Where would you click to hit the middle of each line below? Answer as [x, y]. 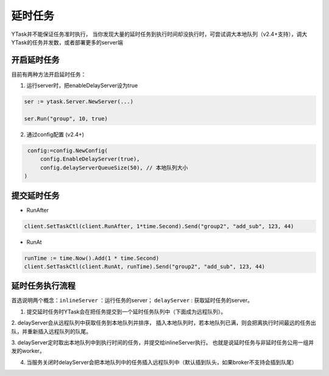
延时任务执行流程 [43, 286]
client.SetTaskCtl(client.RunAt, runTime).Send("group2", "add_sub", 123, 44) [144, 266]
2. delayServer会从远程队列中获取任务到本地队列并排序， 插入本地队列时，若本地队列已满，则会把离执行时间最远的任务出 [164, 323]
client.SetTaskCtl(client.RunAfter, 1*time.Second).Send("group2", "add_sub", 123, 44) [159, 226]
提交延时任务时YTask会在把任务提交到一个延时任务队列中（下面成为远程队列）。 [126, 312]
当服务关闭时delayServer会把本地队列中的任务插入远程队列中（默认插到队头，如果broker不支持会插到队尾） [162, 362]
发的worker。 [28, 351]
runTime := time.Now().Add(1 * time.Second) [92, 258]
